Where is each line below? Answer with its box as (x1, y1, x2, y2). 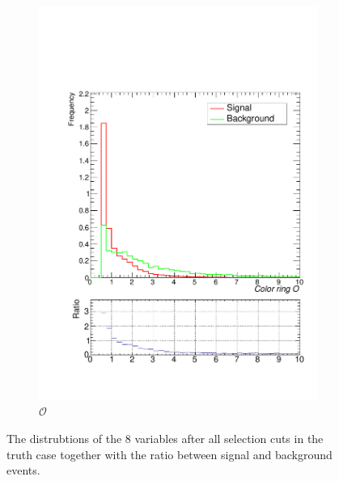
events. (6, 462, 40, 479)
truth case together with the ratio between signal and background (6, 445, 333, 462)
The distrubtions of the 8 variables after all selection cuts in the (6, 429, 324, 446)
